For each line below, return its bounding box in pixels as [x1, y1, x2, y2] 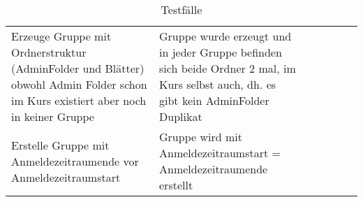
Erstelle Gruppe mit [11, 136, 110, 153]
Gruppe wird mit [159, 129, 242, 145]
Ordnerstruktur [11, 44, 87, 60]
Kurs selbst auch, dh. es [159, 76, 276, 92]
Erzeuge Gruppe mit [11, 28, 112, 44]
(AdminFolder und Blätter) [11, 60, 145, 76]
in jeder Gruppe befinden [159, 44, 282, 60]
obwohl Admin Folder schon [11, 76, 147, 92]
